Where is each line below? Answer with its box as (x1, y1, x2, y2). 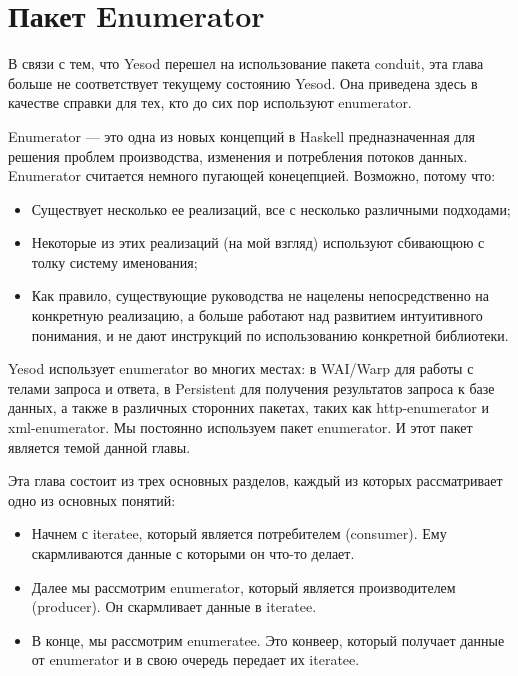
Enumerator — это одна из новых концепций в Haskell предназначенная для (8, 125, 475, 146)
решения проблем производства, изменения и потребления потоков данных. (8, 145, 468, 166)
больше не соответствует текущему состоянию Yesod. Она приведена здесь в (8, 72, 478, 93)
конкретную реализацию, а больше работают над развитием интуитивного (31, 305, 483, 326)
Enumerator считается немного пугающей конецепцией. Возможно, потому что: (8, 165, 496, 186)
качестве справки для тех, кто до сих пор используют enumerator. (8, 92, 412, 113)
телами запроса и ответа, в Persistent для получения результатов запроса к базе (8, 377, 495, 398)
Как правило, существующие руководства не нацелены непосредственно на (31, 285, 490, 306)
